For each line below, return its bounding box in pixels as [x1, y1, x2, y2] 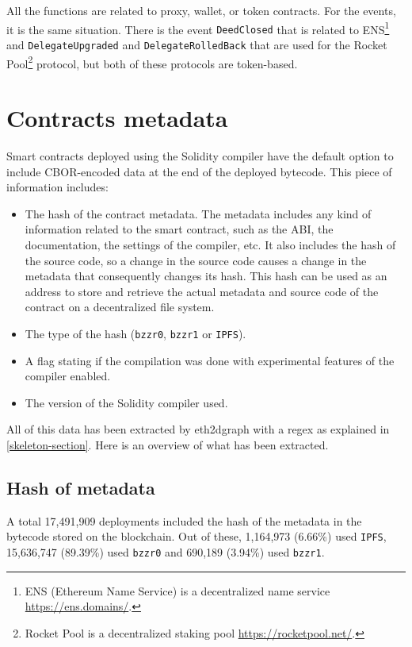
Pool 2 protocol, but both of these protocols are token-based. [6, 52, 298, 71]
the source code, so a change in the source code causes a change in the [25, 252, 367, 268]
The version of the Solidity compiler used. [25, 394, 228, 410]
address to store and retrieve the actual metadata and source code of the [25, 283, 379, 299]
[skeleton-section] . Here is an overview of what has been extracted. [6, 436, 329, 453]
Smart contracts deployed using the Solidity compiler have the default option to [6, 147, 394, 164]
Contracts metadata [6, 102, 228, 133]
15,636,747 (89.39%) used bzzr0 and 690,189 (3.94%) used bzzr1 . [6, 543, 325, 560]
